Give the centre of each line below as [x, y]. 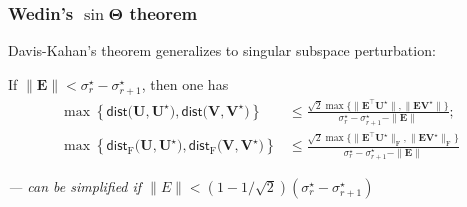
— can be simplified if [75, 185]
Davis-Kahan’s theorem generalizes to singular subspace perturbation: [222, 50]
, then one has [185, 83]
